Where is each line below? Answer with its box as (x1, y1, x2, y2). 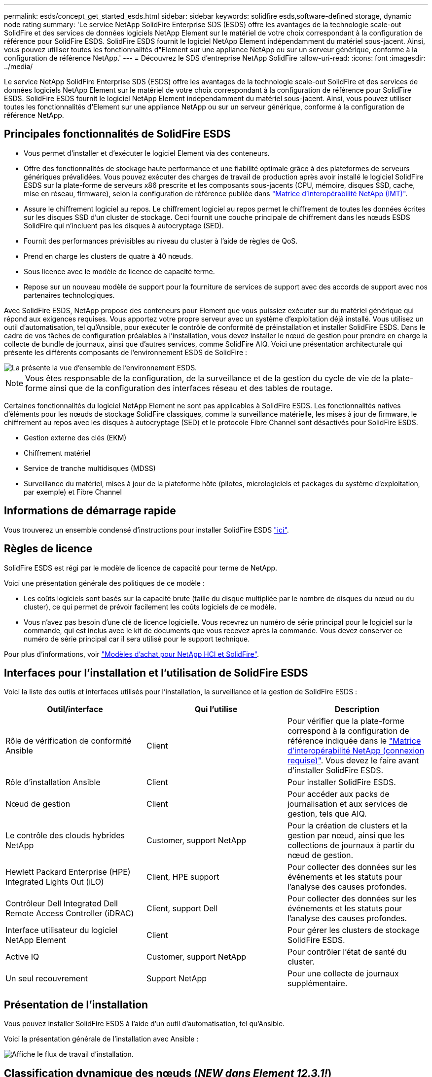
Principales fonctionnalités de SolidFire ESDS (4, 128, 231, 141)
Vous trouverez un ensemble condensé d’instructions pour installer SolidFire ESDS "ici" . (4, 525, 289, 534)
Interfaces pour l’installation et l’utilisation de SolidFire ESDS (4, 666, 308, 679)
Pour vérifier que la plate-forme (287, 716, 404, 726)
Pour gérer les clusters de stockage (287, 925, 420, 935)
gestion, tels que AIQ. (287, 809, 367, 819)
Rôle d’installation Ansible (5, 777, 101, 788)
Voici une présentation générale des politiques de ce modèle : (4, 578, 205, 587)
